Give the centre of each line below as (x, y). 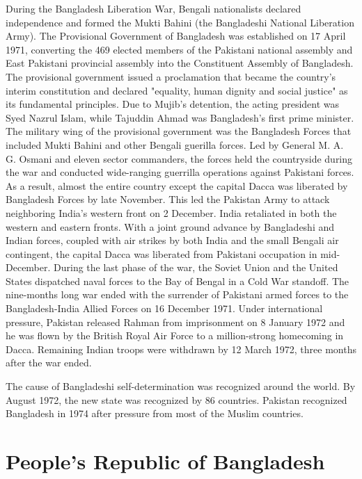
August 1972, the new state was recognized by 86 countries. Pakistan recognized (176, 399)
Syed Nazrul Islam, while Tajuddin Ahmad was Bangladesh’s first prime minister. (180, 117)
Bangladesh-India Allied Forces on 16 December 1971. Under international (164, 308)
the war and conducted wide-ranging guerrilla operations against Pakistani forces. (180, 172)
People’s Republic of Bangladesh (165, 461)
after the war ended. (49, 363)
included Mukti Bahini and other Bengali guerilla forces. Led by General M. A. (175, 144)
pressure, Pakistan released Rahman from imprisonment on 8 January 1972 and (175, 322)
